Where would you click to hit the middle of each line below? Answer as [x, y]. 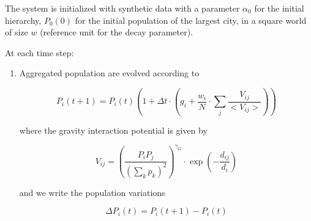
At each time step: [39, 52]
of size [17, 32]
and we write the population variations [92, 192]
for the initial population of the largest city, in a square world [191, 20]
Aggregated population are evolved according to [109, 73]
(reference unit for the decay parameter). [117, 32]
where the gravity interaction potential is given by [113, 130]
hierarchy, [23, 20]
